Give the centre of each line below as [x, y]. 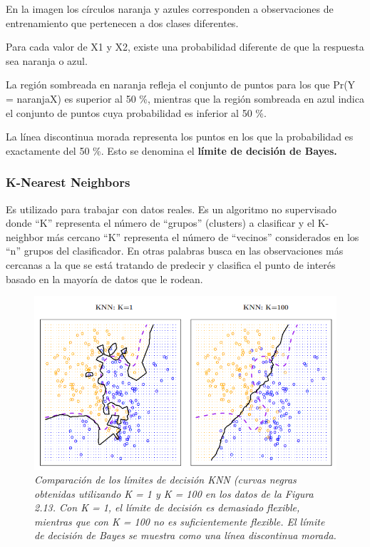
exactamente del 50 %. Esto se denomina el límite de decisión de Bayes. [171, 150]
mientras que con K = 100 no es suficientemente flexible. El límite [180, 521]
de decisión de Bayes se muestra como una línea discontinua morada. [185, 535]
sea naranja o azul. [47, 60]
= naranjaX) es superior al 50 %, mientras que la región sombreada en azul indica [185, 98]
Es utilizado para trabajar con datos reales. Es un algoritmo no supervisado [171, 209]
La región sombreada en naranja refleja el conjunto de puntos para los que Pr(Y [181, 85]
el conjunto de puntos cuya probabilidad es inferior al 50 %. [136, 112]
